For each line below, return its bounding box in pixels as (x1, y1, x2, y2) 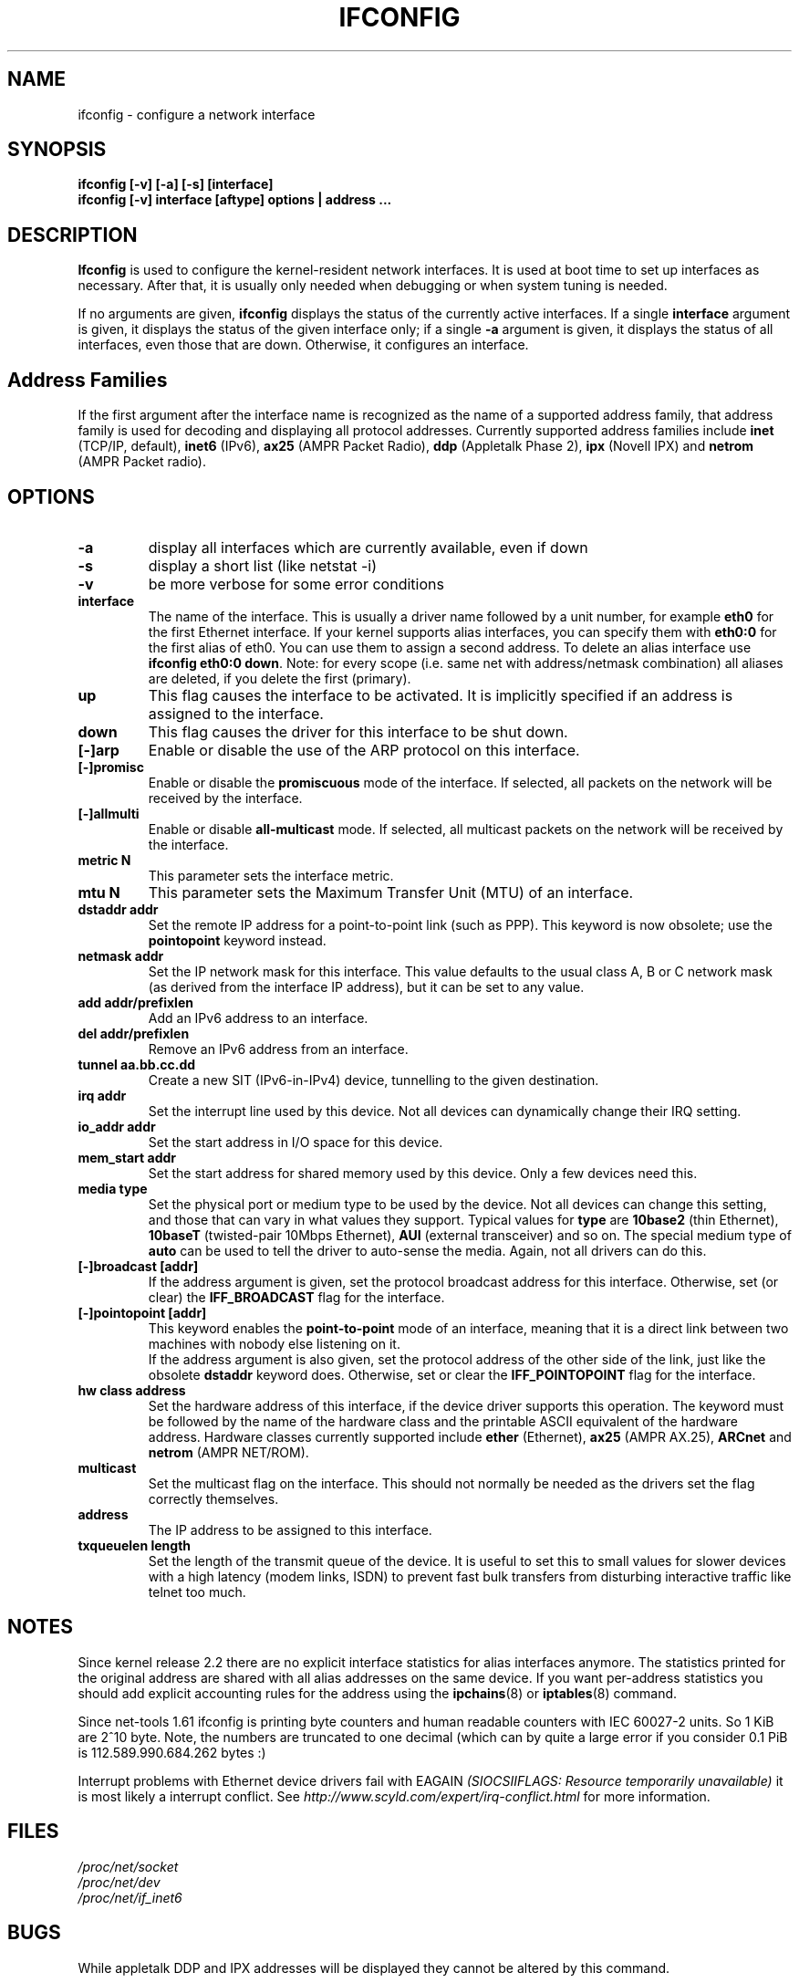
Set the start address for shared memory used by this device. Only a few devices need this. (148, 1164, 698, 1181)
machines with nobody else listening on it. (148, 1335, 400, 1352)
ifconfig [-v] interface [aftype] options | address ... (78, 192, 392, 208)
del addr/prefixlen (78, 1025, 190, 1041)
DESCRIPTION (7, 223, 138, 246)
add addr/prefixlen (78, 994, 193, 1010)
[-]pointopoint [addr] (78, 1304, 207, 1320)
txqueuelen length (78, 1537, 192, 1553)
